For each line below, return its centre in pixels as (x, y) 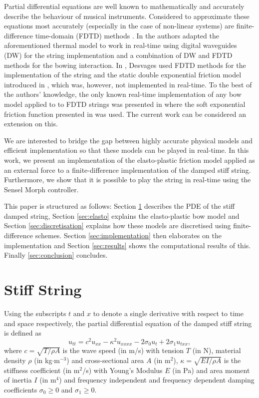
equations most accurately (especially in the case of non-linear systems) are (119, 26)
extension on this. (31, 124)
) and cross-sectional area (105, 360)
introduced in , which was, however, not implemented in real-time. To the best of (128, 84)
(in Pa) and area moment (211, 370)
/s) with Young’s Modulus (123, 370)
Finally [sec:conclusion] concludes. (56, 255)
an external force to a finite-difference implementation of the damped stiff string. (128, 170)
